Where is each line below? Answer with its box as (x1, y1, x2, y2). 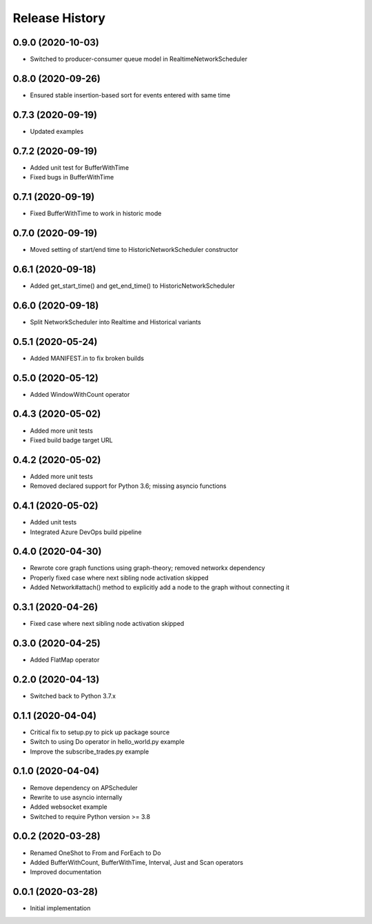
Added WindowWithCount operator (30, 390, 130, 398)
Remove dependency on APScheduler (30, 783, 138, 792)
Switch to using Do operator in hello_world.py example (30, 738, 185, 746)
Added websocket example (30, 803, 107, 811)
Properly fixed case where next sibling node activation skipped (30, 573, 209, 582)
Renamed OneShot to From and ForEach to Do (30, 849, 161, 857)
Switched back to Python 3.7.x (30, 691, 116, 700)
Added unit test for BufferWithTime (30, 163, 130, 172)
